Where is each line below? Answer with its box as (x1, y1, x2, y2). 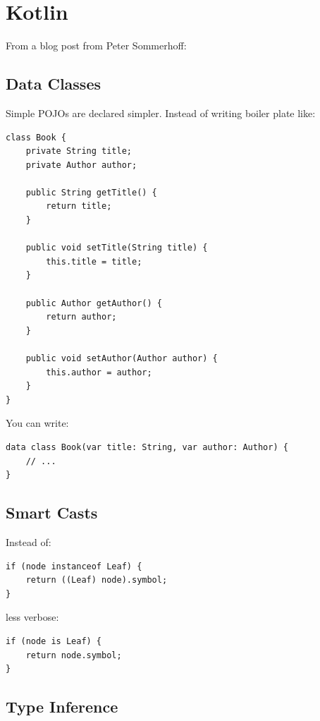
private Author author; (25, 159, 137, 170)
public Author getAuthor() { (25, 298, 162, 308)
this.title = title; (46, 256, 142, 267)
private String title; (25, 146, 132, 157)
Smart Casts (6, 502, 98, 523)
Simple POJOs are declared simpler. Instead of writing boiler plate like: (6, 105, 316, 120)
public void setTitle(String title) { (25, 243, 208, 253)
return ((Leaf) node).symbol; (25, 575, 168, 586)
